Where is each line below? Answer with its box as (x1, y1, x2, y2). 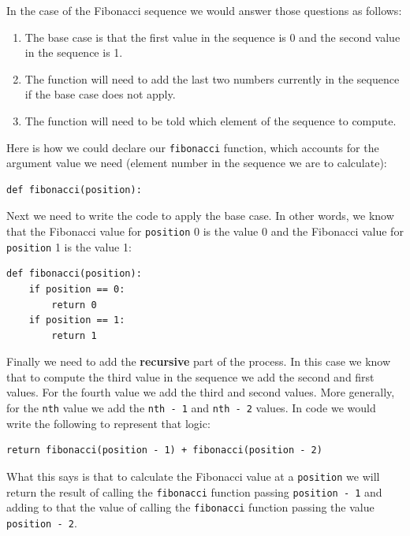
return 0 (51, 299, 97, 311)
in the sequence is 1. (24, 44, 123, 61)
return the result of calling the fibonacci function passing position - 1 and (6, 483, 382, 500)
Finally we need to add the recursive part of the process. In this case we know (6, 353, 391, 370)
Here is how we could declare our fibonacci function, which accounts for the (6, 139, 379, 155)
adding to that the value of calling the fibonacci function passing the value (6, 499, 375, 516)
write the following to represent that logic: (6, 415, 211, 431)
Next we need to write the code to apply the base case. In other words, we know (6, 207, 394, 224)
